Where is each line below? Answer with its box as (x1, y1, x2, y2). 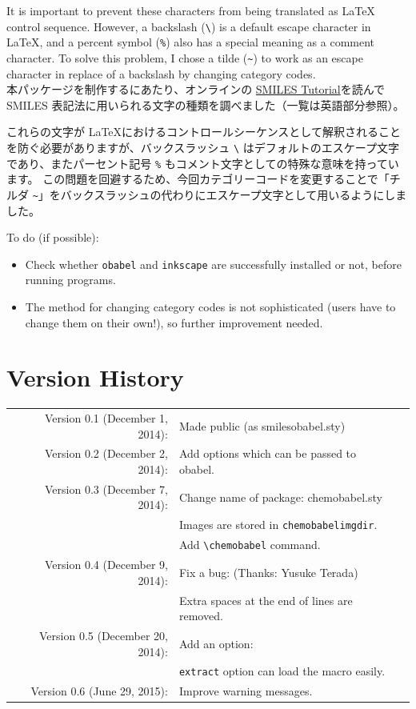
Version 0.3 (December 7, (45, 480, 168, 497)
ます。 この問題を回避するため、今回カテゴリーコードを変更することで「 (6, 170, 390, 187)
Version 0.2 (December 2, (45, 445, 168, 462)
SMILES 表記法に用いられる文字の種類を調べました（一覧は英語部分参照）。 (6, 96, 405, 113)
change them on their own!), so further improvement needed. (25, 314, 323, 330)
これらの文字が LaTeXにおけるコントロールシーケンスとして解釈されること (6, 123, 401, 140)
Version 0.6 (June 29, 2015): (30, 683, 168, 699)
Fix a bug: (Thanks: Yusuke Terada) (178, 563, 358, 580)
